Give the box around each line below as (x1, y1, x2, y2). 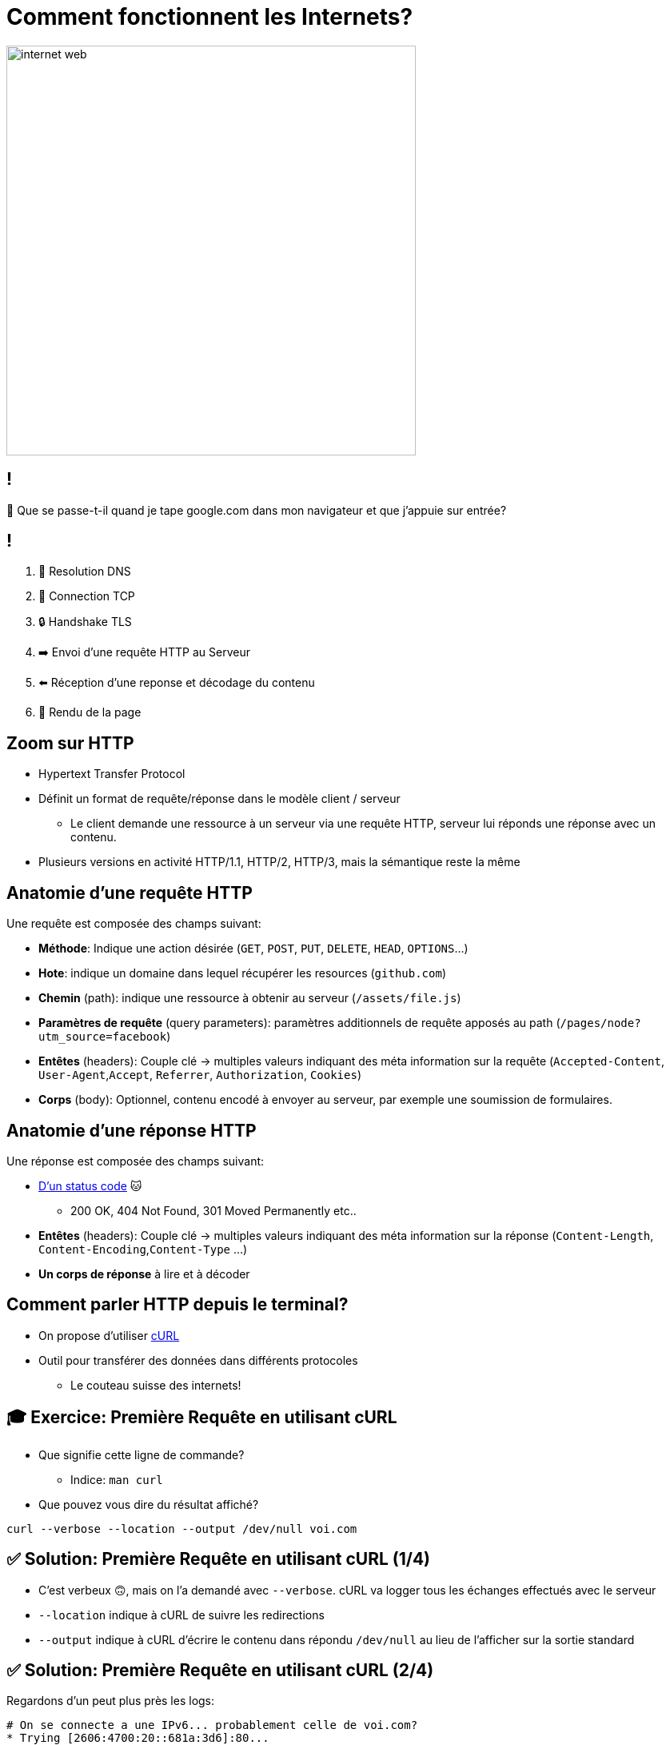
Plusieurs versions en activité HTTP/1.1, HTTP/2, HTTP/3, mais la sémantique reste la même (38, 855, 520, 869)
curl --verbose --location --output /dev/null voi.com (6, 1522, 357, 1535)
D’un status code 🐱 (38, 1178, 142, 1193)
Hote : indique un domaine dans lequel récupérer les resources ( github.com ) (38, 966, 446, 981)
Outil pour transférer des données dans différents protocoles (38, 1353, 358, 1367)
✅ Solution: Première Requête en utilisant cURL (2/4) (6, 1659, 434, 1680)
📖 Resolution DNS (38, 564, 131, 579)
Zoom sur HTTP (6, 732, 134, 753)
